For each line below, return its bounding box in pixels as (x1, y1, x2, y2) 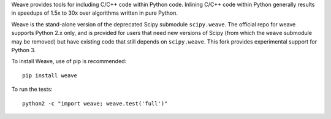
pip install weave (22, 72, 78, 79)
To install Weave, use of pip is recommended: (11, 58, 127, 65)
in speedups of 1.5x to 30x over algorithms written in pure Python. (11, 9, 178, 17)
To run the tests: (11, 86, 53, 93)
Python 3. (11, 46, 36, 53)
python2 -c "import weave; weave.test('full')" (22, 100, 168, 107)
